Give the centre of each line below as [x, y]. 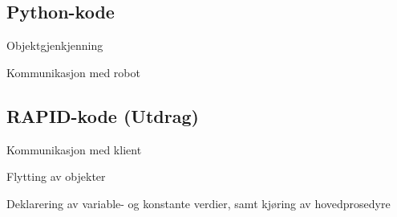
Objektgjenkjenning [55, 45]
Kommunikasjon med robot [73, 72]
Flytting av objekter [56, 176]
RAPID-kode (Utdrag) [103, 115]
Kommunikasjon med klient [74, 149]
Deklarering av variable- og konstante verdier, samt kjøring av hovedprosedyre [198, 203]
